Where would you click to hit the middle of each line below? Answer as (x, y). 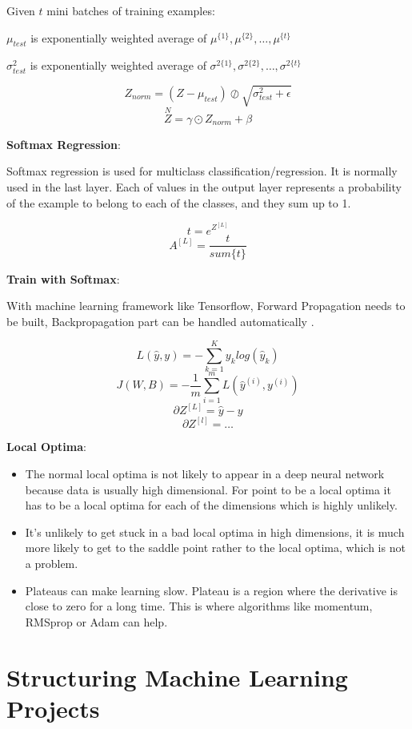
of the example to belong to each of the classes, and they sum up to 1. (179, 202)
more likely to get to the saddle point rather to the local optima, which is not (215, 548)
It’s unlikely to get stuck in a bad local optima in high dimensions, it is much (215, 532)
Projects (53, 708)
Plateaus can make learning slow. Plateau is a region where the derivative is (211, 590)
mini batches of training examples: (131, 10)
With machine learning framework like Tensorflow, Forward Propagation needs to (206, 306)
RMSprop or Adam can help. (96, 621)
